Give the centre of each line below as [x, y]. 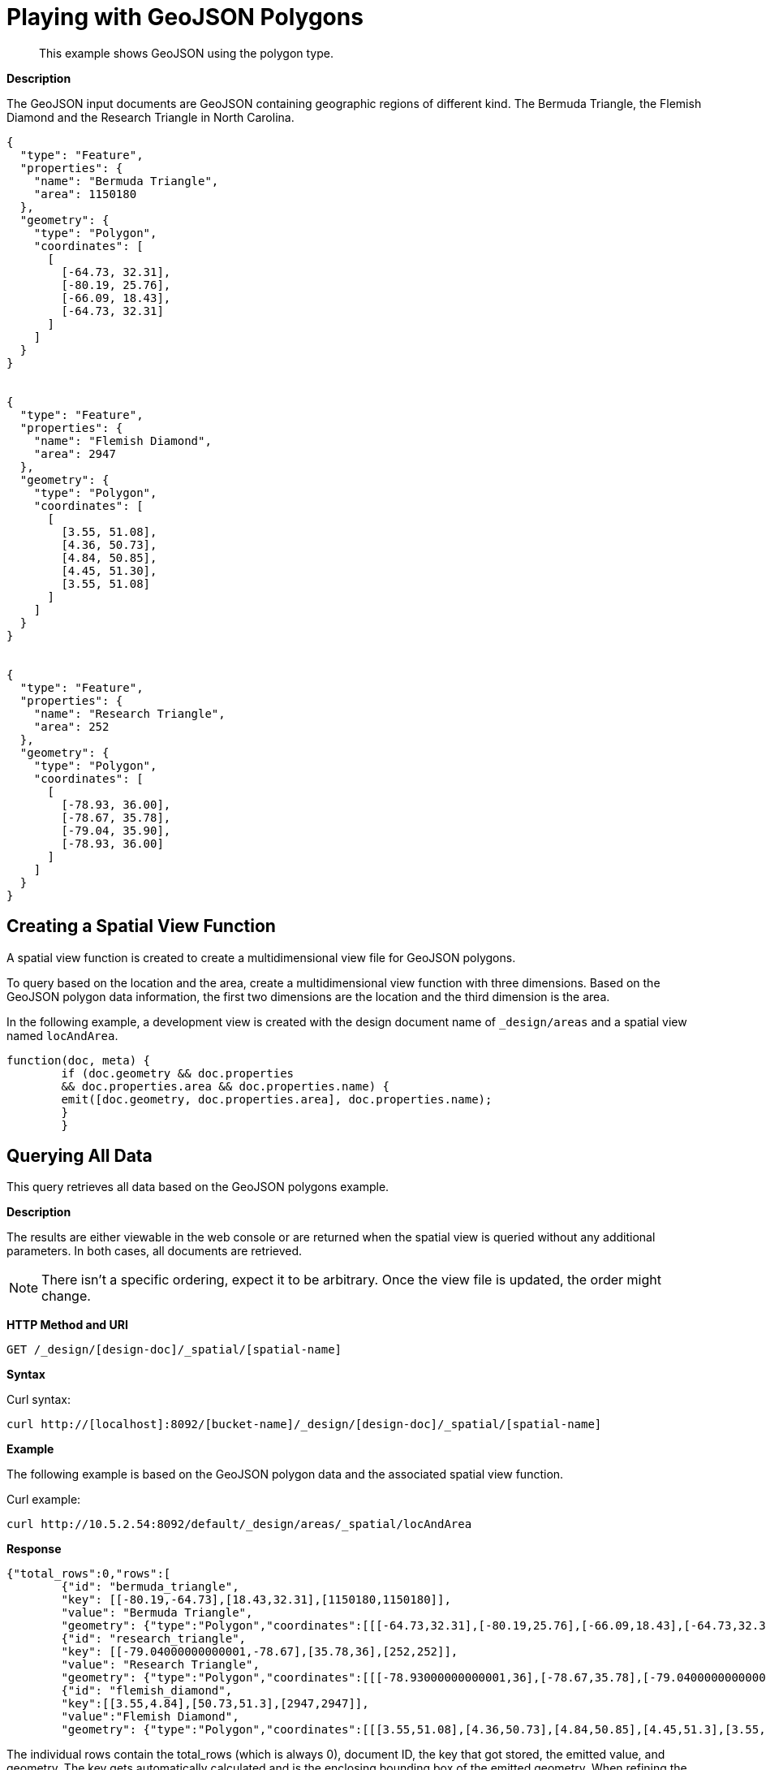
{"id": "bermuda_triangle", [150, 1587]
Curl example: [44, 1500]
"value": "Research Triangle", [160, 1665]
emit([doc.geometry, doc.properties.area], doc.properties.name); [277, 1099]
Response [34, 1549]
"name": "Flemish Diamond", [123, 440]
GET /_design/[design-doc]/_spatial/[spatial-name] [174, 1350]
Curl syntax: [39, 1400]
